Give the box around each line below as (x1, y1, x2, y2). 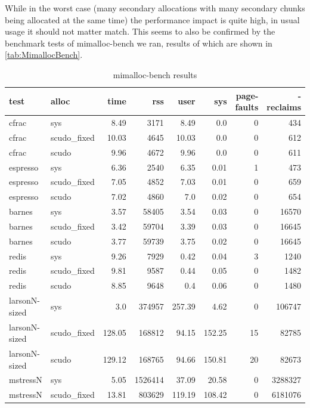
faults (235, 101, 259, 113)
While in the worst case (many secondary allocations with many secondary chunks (5, 2, 305, 14)
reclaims (266, 101, 302, 113)
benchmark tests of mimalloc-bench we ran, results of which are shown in (5, 36, 272, 49)
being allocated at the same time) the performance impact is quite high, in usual (5, 13, 300, 26)
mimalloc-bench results (113, 68, 197, 81)
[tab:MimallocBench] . (5, 48, 83, 61)
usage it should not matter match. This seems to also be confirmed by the (5, 25, 275, 38)
